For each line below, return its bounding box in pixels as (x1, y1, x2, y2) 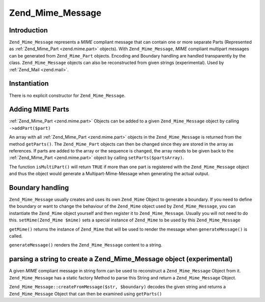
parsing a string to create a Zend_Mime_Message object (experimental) (9, 255, 233, 263)
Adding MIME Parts (9, 105, 70, 114)
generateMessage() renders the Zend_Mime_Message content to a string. (9, 242, 162, 248)
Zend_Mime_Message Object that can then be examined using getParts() (9, 291, 162, 297)
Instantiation (9, 79, 49, 88)
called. (9, 233, 23, 239)
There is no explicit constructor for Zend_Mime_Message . (9, 92, 126, 98)
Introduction (9, 26, 48, 34)
